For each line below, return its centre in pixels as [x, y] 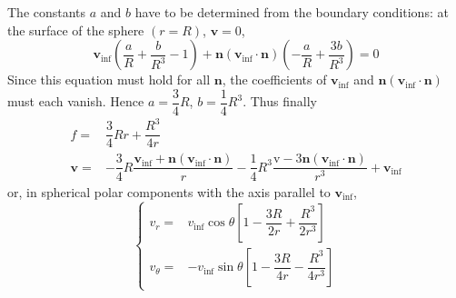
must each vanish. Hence [76, 101]
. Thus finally [280, 101]
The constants [47, 12]
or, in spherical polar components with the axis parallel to [169, 191]
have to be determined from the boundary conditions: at [292, 12]
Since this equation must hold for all [109, 79]
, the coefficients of [274, 79]
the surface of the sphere [76, 30]
